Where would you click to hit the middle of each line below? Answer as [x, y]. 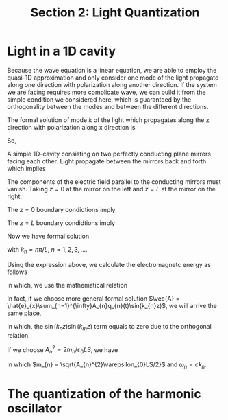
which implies [26, 168]
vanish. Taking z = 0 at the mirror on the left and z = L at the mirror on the [111, 189]
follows [17, 272]
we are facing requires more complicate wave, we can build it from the [106, 92]
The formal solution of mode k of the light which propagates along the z [109, 120]
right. [15, 196]
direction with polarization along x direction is [71, 127]
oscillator [34, 408]
